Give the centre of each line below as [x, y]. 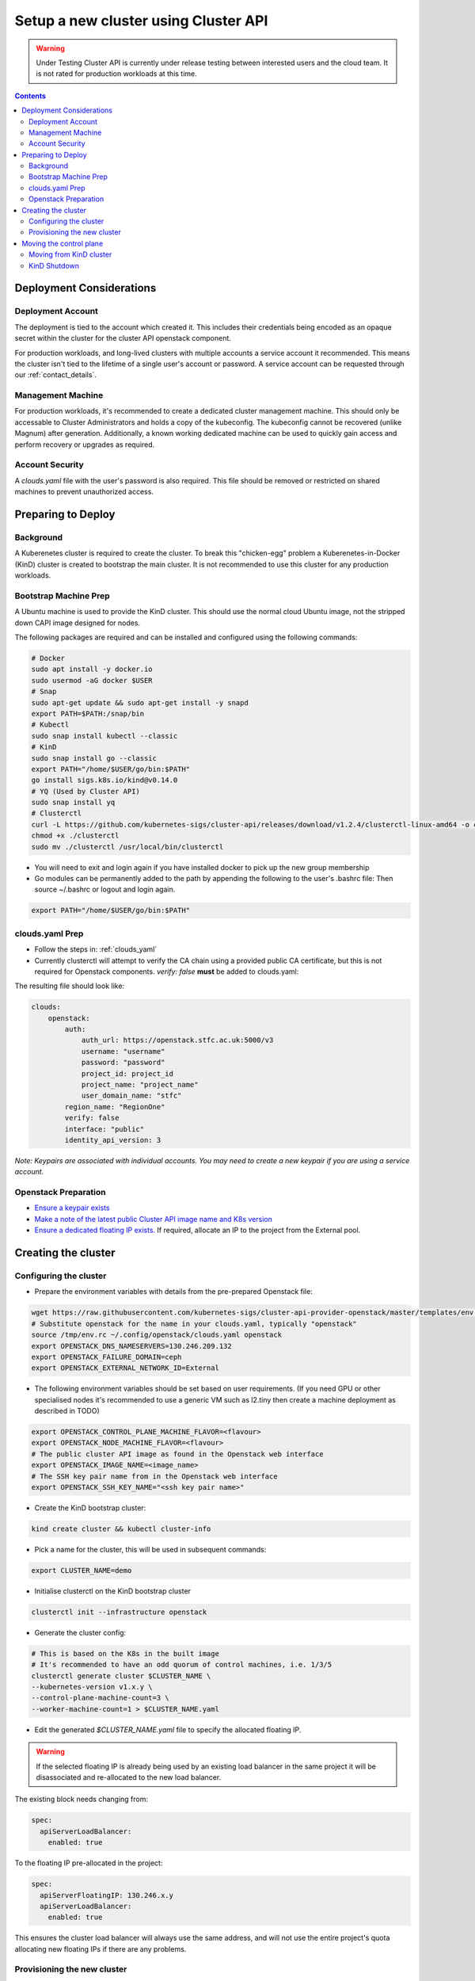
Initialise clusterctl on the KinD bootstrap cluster [113, 1591]
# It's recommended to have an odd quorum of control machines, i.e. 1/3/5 [182, 1665]
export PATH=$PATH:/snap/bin [88, 714]
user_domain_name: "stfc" [131, 1096]
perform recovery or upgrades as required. [85, 445]
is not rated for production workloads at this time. [116, 74]
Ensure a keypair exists [72, 1208]
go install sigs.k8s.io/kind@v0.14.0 [104, 780]
